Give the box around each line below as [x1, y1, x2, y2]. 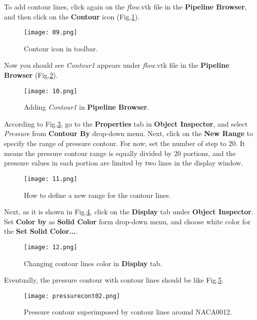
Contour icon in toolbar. [24, 43, 98, 53]
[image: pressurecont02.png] [24, 292, 120, 300]
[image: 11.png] [24, 175, 78, 182]
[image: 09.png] [24, 29, 78, 36]
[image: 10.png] [24, 87, 78, 95]
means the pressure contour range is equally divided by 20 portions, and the [4, 148, 236, 158]
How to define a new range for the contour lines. [24, 189, 171, 200]
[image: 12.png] [24, 243, 78, 251]
